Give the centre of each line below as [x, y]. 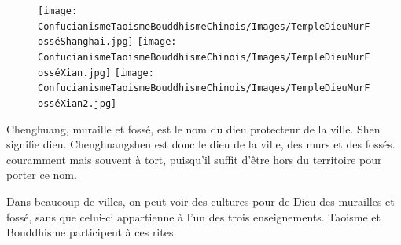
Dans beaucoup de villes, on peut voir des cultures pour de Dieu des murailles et [200, 201]
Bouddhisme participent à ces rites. [92, 232]
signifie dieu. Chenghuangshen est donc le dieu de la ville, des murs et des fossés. [201, 144]
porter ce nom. [42, 175]
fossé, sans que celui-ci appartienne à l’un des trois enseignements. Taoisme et [193, 216]
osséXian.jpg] [75, 73]
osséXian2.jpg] [77, 103]
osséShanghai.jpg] [86, 42]
